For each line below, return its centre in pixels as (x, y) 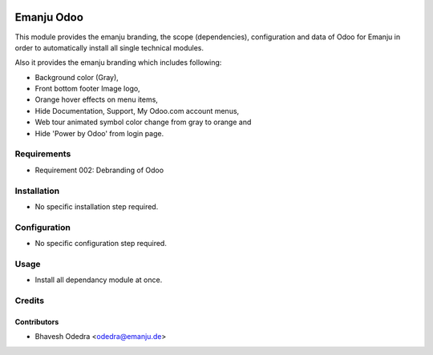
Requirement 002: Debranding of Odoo (99, 170)
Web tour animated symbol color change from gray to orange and (143, 122)
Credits (29, 301)
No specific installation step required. (97, 206)
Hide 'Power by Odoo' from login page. (99, 133)
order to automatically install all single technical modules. (109, 47)
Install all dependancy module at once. (99, 280)
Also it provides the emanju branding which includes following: (118, 63)
